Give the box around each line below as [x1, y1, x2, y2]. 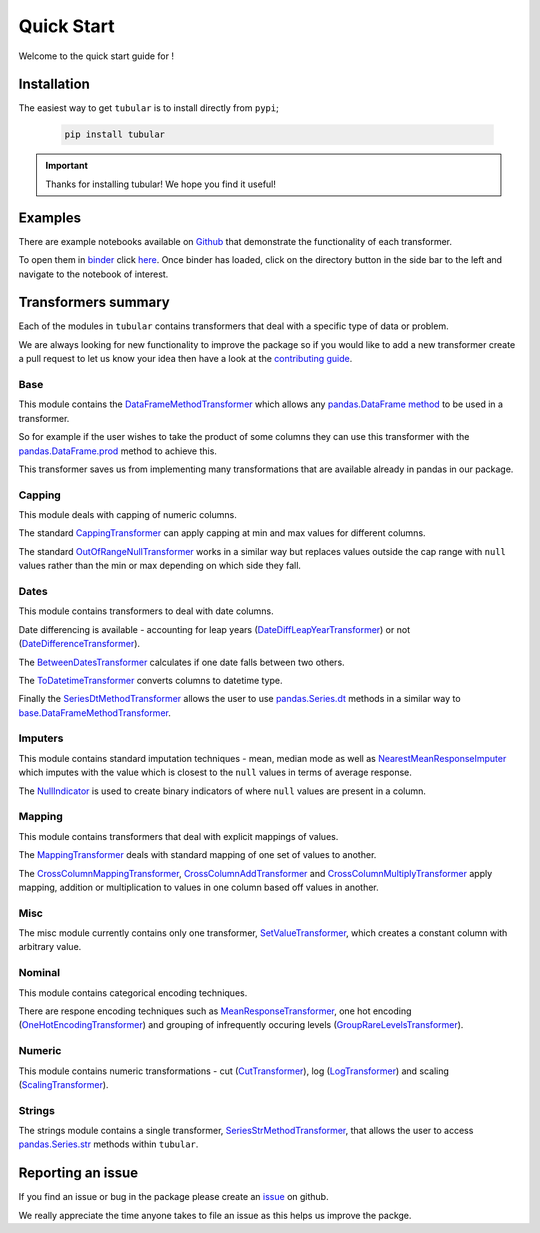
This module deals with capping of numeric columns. [18, 509, 237, 521]
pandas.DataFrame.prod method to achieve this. [18, 445, 217, 457]
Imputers [18, 731, 64, 745]
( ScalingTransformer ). [18, 1078, 109, 1090]
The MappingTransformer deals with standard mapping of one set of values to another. [18, 849, 377, 861]
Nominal [18, 966, 60, 980]
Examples [18, 209, 82, 226]
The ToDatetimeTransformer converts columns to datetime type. [18, 674, 284, 686]
